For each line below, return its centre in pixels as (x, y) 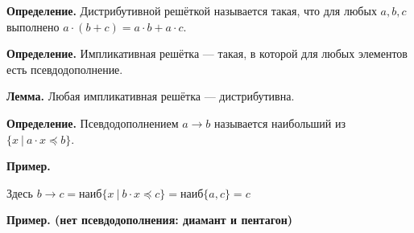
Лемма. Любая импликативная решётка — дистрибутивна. (151, 96)
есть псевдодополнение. (65, 69)
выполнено (33, 26)
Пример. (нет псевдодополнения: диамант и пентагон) (150, 220)
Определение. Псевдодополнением (93, 123)
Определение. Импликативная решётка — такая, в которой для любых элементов (207, 53)
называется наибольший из (280, 123)
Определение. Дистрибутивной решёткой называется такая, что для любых (192, 10)
